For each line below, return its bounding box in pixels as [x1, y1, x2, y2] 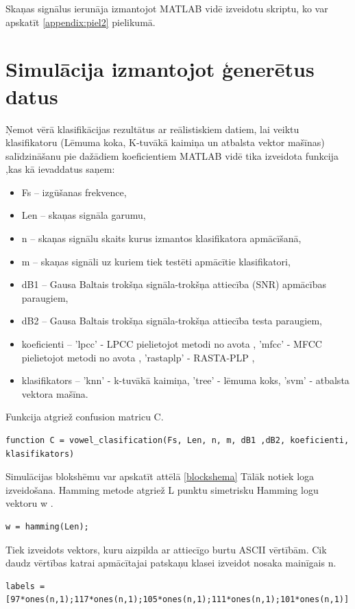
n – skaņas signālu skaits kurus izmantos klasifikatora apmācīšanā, [21, 231, 302, 246]
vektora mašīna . [21, 386, 88, 401]
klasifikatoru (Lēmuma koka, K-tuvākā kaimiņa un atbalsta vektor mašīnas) [5, 135, 325, 150]
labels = [5, 581, 45, 591]
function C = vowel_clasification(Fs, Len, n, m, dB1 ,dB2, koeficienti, [5, 435, 350, 445]
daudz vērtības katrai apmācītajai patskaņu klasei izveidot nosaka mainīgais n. [5, 556, 336, 570]
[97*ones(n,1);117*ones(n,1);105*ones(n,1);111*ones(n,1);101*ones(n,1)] [5, 595, 350, 605]
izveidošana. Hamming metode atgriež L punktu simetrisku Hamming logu [5, 482, 319, 497]
